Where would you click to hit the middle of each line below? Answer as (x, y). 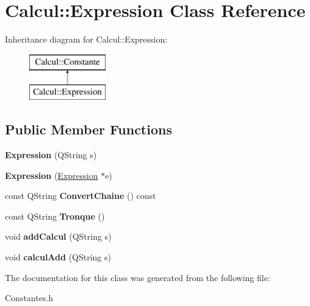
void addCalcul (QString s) (58, 236)
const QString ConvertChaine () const (81, 196)
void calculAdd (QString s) (58, 257)
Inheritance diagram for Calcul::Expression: (86, 39)
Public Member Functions (88, 129)
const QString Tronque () (55, 216)
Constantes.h (29, 298)
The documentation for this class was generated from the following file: (138, 277)
